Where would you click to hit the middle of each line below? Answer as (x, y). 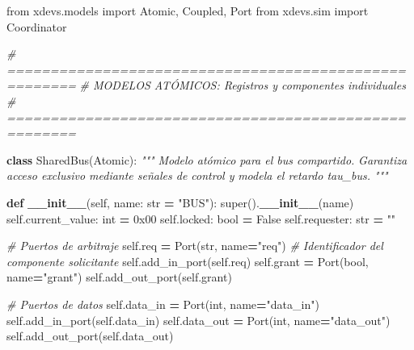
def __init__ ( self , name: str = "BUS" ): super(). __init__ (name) (180, 202)
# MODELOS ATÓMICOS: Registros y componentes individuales (243, 85)
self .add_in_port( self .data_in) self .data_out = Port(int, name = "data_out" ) (199, 320)
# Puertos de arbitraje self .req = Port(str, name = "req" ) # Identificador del (195, 246)
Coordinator (37, 26)
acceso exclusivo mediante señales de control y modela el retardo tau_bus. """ (197, 175)
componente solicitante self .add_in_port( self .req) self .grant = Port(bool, (188, 261)
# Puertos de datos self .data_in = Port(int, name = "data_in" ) (163, 304)
